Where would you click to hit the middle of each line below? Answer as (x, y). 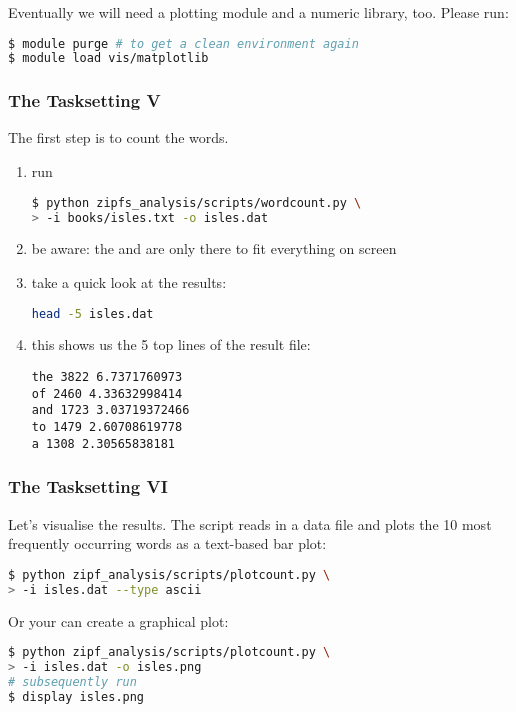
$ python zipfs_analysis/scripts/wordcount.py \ (196, 202)
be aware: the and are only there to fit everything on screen (214, 248)
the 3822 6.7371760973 (107, 377)
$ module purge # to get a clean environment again (183, 43)
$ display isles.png (76, 696)
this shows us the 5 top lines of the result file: (171, 344)
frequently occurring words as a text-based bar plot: (167, 543)
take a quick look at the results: (129, 282)
